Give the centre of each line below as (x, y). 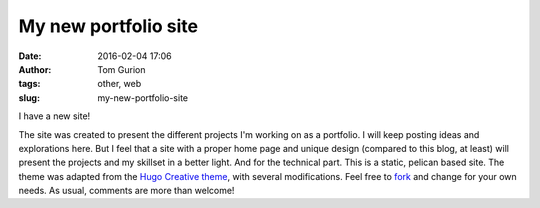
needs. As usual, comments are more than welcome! (126, 191)
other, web (119, 84)
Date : (30, 56)
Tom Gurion (121, 69)
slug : (29, 97)
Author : (35, 69)
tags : (29, 84)
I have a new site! (54, 116)
